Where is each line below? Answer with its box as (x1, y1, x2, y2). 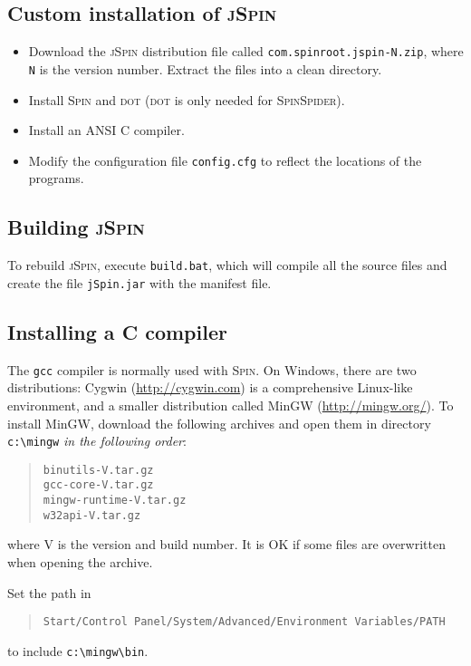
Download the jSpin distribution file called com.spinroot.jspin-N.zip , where (28, 42, 464, 61)
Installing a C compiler (7, 317, 227, 345)
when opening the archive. (7, 552, 153, 571)
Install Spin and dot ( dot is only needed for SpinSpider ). (28, 90, 345, 109)
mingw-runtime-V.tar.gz (43, 494, 187, 507)
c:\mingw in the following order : (7, 431, 187, 450)
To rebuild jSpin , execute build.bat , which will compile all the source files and (7, 256, 447, 275)
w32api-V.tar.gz (43, 508, 141, 522)
